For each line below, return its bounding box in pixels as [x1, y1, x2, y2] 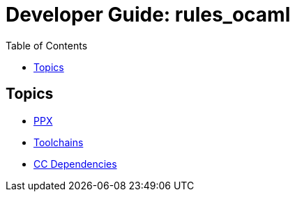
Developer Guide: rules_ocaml [6, 3, 291, 26]
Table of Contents [6, 39, 88, 52]
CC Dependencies [33, 157, 117, 170]
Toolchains [33, 136, 84, 148]
